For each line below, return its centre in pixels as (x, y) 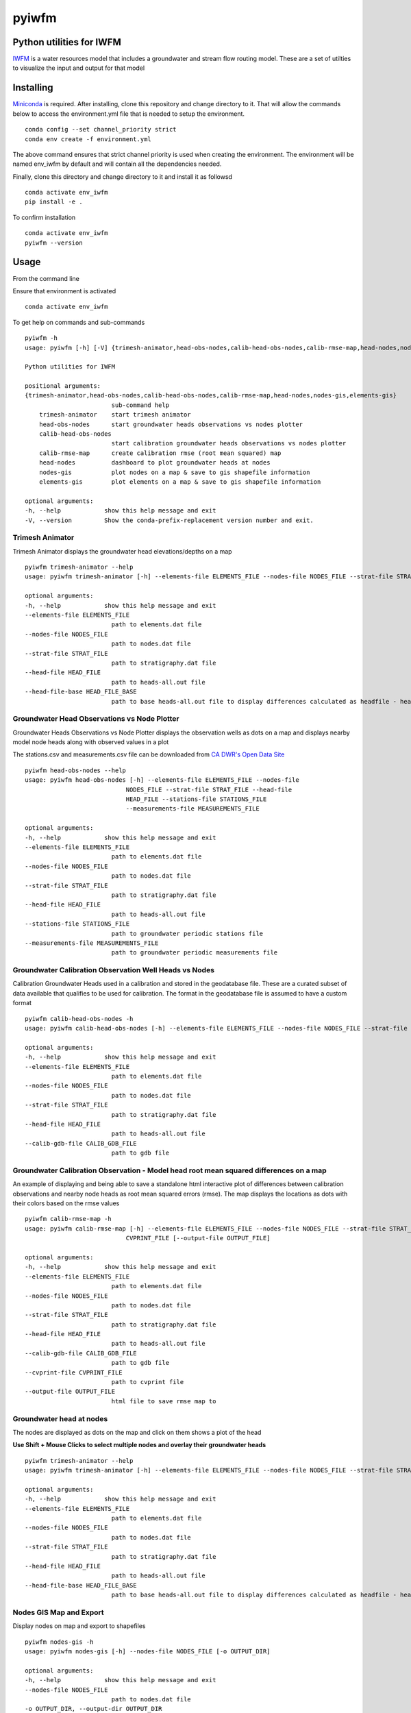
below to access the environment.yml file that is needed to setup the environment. (129, 114)
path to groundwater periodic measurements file (195, 953)
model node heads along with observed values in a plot (91, 742)
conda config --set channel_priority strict (101, 130)
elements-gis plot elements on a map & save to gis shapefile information (180, 482)
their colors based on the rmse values (66, 1203)
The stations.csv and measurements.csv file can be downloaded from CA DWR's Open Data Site (149, 754)
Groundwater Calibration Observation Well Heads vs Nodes (114, 970)
